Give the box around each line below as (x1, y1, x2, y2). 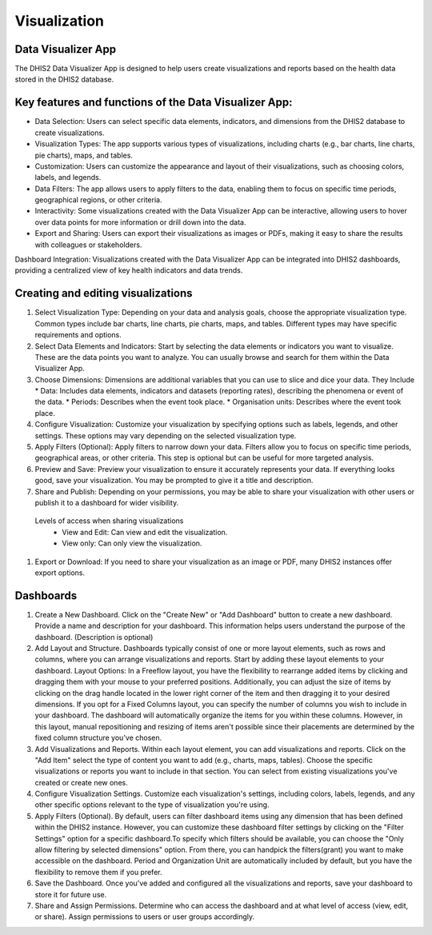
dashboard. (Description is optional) (34, 632, 154, 641)
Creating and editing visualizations (14, 286, 193, 300)
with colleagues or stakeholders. (34, 240, 142, 250)
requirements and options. (34, 330, 122, 340)
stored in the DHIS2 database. (14, 74, 114, 84)
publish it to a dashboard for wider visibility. (34, 497, 179, 507)
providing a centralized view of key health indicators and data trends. (14, 266, 243, 275)
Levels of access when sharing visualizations (34, 516, 184, 525)
